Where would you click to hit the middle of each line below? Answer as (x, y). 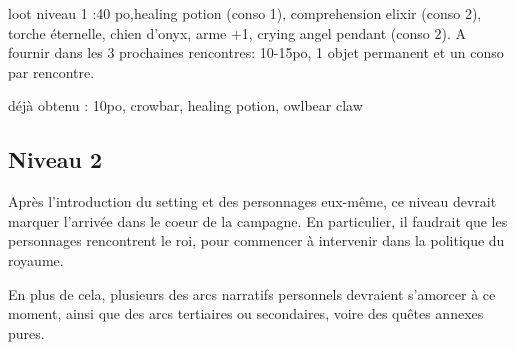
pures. (26, 332)
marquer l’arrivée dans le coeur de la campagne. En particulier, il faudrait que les (258, 220)
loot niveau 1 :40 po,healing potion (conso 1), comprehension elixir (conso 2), (245, 13)
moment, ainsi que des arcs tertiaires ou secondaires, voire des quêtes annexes (246, 313)
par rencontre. (51, 71)
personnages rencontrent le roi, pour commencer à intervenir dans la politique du (256, 240)
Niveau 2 (55, 159)
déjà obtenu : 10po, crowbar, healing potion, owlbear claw (185, 105)
